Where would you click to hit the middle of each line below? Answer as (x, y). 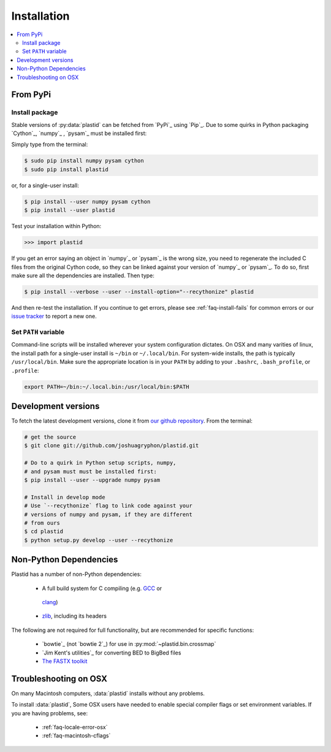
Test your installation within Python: (56, 226)
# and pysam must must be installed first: (91, 471)
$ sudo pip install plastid (66, 169)
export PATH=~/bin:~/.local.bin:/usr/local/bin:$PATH (107, 387)
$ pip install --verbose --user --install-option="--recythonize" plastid (139, 292)
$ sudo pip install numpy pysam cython (84, 161)
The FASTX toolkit (65, 661)
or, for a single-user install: (45, 185)
